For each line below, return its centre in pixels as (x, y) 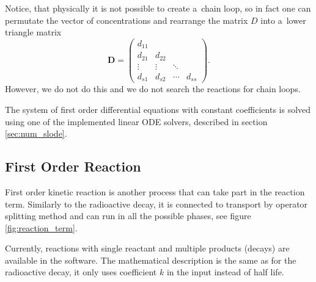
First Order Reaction (73, 166)
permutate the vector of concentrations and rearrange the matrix (127, 20)
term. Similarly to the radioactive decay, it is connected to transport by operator (156, 204)
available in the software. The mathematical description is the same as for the (151, 260)
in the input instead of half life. (225, 272)
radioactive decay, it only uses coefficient (81, 272)
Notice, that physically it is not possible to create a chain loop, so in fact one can (158, 8)
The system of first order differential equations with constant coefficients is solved (158, 109)
